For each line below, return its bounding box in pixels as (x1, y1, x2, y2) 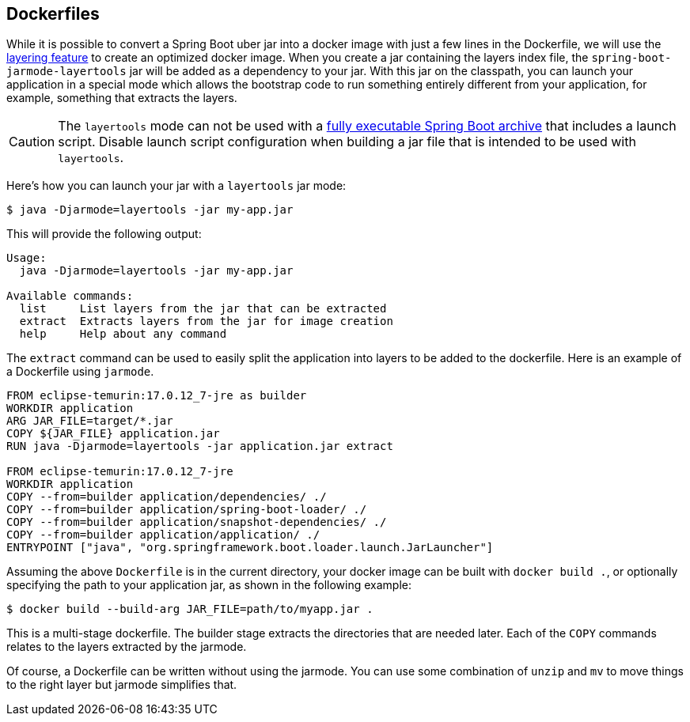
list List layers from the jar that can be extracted (19, 302, 387, 316)
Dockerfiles (6, 4, 100, 24)
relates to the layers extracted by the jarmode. (6, 640, 247, 654)
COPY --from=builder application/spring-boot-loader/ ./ (6, 503, 367, 516)
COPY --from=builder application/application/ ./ (6, 528, 320, 542)
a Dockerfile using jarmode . (6, 365, 154, 379)
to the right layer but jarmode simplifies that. (6, 678, 237, 692)
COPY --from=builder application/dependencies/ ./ (6, 490, 327, 504)
